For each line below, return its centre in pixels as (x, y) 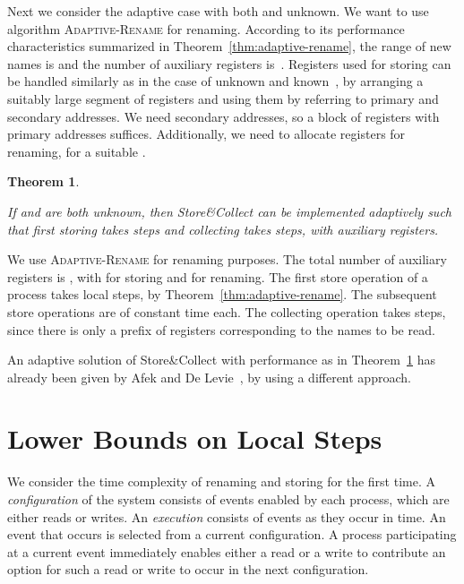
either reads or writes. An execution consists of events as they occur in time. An (227, 516)
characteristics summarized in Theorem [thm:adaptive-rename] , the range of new (229, 46)
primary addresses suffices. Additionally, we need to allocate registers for (206, 134)
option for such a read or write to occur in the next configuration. (188, 569)
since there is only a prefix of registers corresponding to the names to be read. (221, 329)
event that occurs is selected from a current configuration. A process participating (232, 534)
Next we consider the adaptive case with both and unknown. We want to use (218, 11)
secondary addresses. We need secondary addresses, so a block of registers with (223, 116)
